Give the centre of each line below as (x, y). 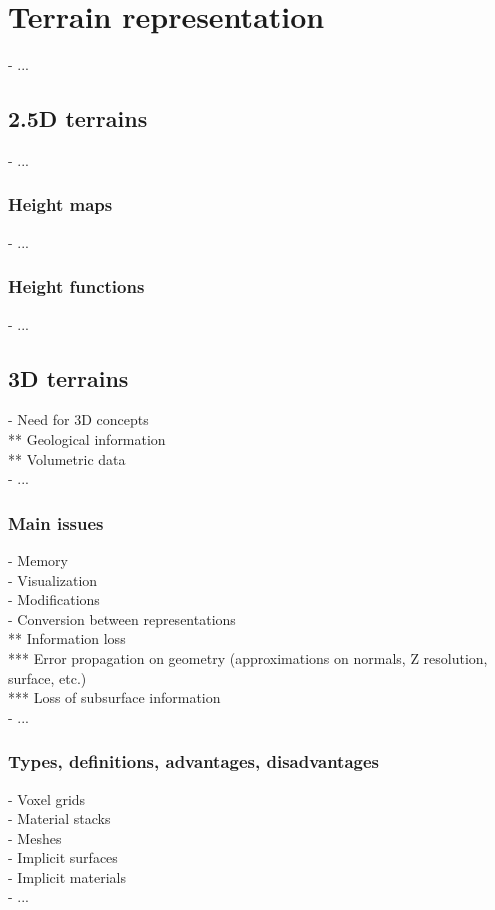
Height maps (60, 204)
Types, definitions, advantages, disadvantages (194, 761)
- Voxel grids (47, 798)
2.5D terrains (78, 118)
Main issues (56, 522)
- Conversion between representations (122, 618)
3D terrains (68, 377)
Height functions (76, 286)
